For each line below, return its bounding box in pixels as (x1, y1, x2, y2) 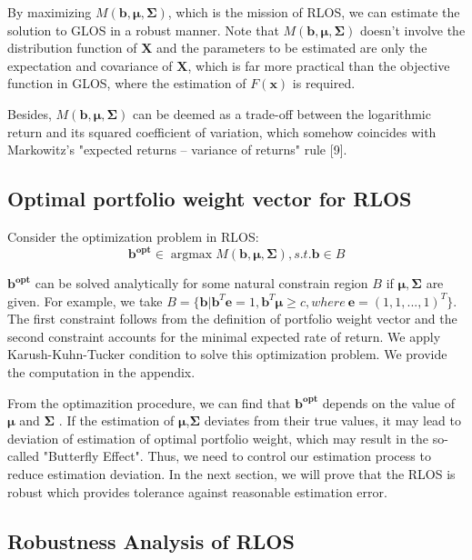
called (7, 446, 39, 465)
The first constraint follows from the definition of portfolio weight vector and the (7, 309, 457, 328)
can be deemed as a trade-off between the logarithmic (133, 104, 431, 123)
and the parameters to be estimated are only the (156, 38, 427, 57)
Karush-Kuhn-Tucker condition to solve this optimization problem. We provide (7, 345, 447, 364)
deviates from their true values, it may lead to (204, 411, 461, 430)
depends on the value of (322, 393, 455, 412)
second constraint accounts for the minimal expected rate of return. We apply (7, 326, 441, 345)
